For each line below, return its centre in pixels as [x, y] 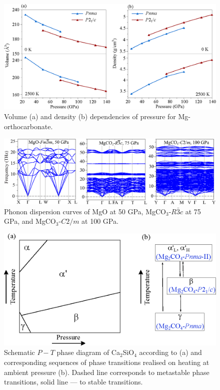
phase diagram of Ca [88, 352]
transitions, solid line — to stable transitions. [73, 382]
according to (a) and [170, 352]
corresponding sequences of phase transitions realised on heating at [107, 362]
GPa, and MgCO [30, 221]
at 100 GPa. [100, 221]
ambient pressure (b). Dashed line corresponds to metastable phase [107, 372]
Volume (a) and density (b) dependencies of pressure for [90, 116]
